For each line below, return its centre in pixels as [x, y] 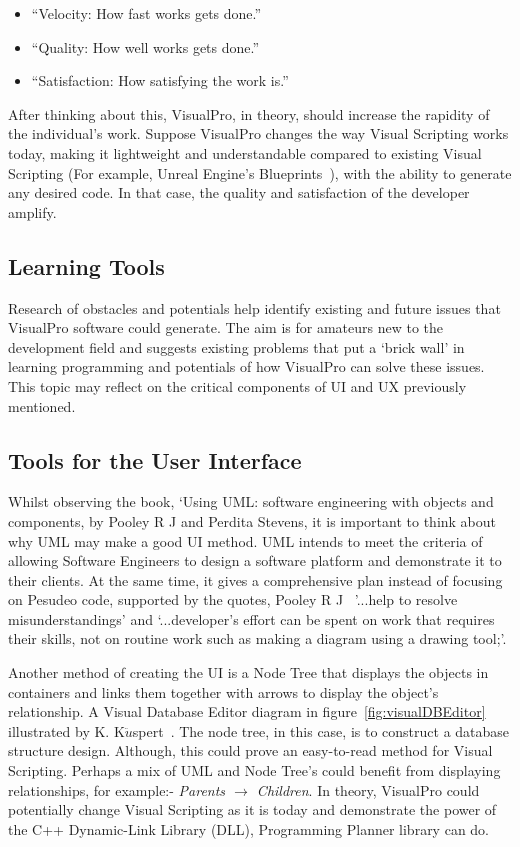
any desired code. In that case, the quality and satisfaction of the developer [239, 192]
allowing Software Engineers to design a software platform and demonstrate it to [255, 560]
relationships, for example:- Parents [117, 789]
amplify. [32, 211]
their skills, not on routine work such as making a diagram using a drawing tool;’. [257, 638]
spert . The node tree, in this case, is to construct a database [321, 730]
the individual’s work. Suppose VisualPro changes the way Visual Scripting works [258, 133]
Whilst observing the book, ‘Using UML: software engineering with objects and [251, 501]
